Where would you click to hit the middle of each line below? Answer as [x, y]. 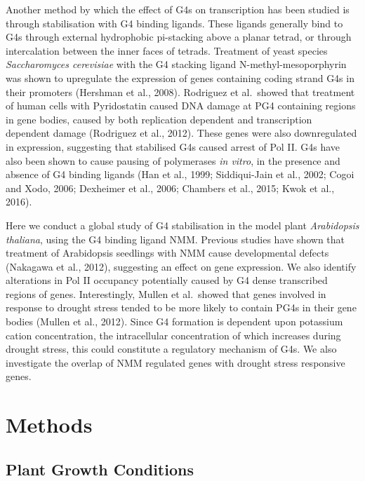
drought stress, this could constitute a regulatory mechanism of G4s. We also [171, 349]
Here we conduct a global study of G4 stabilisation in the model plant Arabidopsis [182, 225]
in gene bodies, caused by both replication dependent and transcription [159, 119]
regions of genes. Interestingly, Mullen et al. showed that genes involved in [166, 293]
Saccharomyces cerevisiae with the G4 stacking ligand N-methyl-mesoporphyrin [176, 64]
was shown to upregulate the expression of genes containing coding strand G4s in [180, 77]
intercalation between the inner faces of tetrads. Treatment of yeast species [167, 50]
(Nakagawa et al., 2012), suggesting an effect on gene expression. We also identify [181, 266]
